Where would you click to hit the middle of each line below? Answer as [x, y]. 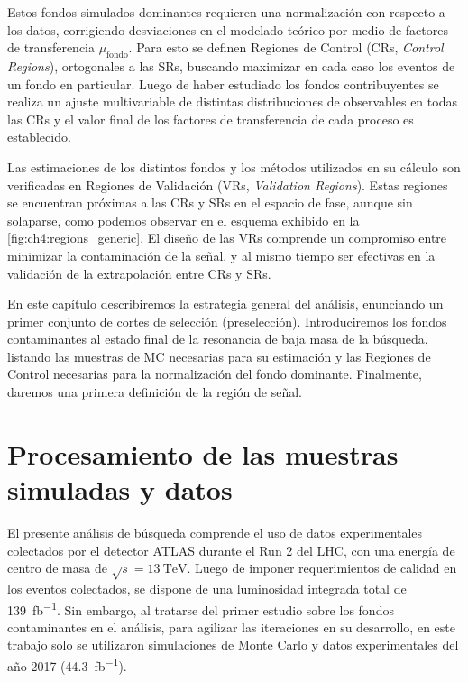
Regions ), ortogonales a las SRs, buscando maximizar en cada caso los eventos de [231, 65]
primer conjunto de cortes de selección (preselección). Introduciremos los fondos [227, 321]
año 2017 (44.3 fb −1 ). [67, 664]
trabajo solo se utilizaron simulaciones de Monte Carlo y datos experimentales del [233, 645]
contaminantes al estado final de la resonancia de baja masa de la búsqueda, [218, 339]
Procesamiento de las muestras [203, 453]
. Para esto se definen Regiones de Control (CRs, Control [286, 47]
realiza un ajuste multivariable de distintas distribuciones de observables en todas [232, 101]
